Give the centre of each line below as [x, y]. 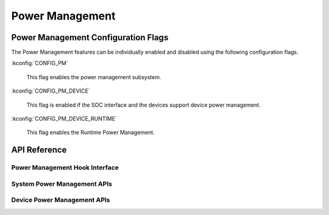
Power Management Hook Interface [65, 167]
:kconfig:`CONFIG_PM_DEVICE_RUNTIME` [64, 119]
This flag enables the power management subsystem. [94, 77]
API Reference [39, 150]
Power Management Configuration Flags [90, 37]
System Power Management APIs [62, 184]
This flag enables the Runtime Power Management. [90, 132]
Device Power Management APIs [61, 200]
